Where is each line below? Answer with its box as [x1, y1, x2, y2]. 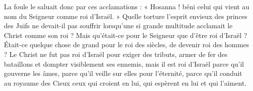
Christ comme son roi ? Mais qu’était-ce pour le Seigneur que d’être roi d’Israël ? [4, 30, 247, 40]
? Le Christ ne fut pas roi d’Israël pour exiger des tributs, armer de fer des [4, 49, 228, 59]
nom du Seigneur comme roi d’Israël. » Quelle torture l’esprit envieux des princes [4, 11, 248, 21]
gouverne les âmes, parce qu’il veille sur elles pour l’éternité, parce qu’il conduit [4, 68, 242, 78]
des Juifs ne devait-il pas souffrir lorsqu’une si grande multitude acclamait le [4, 20, 232, 31]
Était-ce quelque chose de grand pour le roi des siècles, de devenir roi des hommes [4, 39, 249, 50]
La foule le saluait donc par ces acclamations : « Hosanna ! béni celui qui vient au [4, 1, 250, 11]
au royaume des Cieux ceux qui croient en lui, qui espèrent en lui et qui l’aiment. [4, 77, 247, 88]
